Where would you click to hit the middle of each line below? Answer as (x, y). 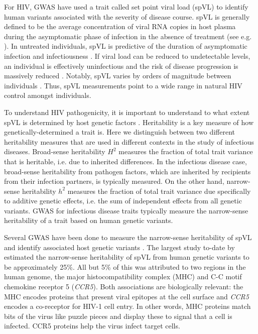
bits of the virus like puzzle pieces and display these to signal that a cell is (118, 316)
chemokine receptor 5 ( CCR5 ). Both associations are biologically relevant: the (124, 287)
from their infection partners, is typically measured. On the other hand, (114, 181)
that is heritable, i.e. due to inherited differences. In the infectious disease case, (125, 161)
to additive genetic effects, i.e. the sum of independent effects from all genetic (123, 201)
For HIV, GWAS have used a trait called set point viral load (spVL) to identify (126, 7)
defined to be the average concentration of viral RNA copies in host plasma (120, 26)
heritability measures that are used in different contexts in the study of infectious (129, 141)
